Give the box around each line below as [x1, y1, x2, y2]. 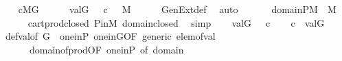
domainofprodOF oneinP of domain [29, 42, 184, 56]
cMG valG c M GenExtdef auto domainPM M [18, 2, 337, 16]
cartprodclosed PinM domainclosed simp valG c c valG [27, 15, 325, 29]
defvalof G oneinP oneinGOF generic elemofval [5, 29, 216, 43]
